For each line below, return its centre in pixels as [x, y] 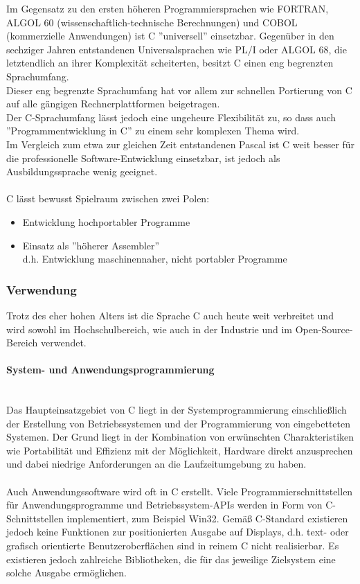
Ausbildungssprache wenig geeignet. [82, 171]
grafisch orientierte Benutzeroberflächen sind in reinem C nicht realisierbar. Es [173, 546]
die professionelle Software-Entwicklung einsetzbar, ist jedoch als [143, 158]
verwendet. [63, 343]
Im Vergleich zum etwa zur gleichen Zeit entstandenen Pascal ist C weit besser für [181, 144]
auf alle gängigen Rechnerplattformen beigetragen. [113, 104]
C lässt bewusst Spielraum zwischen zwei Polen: [108, 198]
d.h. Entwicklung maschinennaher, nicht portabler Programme [155, 259]
